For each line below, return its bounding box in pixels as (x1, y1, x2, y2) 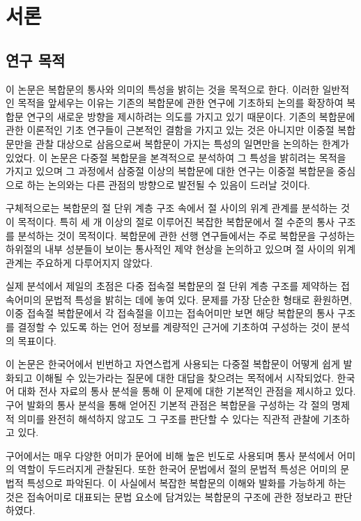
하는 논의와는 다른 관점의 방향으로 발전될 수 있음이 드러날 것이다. (26, 177, 310, 192)
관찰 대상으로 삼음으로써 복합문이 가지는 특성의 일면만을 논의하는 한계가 (36, 136, 349, 150)
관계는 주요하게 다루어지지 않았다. (6, 255, 153, 270)
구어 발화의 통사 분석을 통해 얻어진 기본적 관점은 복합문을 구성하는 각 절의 (6, 398, 329, 412)
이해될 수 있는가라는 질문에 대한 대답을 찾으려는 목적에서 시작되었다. (36, 370, 334, 384)
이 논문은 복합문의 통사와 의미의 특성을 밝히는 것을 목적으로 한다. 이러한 (6, 81, 319, 96)
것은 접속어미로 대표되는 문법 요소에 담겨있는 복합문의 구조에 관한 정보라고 (6, 489, 331, 504)
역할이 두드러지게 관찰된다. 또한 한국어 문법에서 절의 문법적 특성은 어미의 (17, 462, 337, 476)
